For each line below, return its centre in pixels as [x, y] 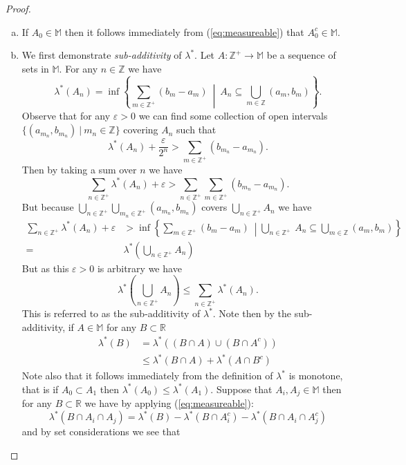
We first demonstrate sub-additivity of [102, 55]
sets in [35, 68]
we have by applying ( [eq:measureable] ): [169, 403]
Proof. [18, 8]
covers [214, 207]
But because [48, 207]
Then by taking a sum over [79, 170]
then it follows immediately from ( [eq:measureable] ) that [184, 31]
